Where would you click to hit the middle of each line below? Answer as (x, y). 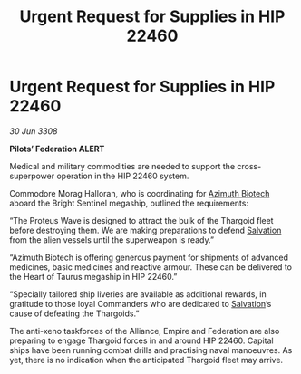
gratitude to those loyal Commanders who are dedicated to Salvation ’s (141, 303)
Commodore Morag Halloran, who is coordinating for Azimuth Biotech (140, 193)
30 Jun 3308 (34, 131)
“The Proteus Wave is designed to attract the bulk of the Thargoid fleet (141, 220)
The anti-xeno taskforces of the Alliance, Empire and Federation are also (145, 331)
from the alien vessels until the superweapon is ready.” (112, 240)
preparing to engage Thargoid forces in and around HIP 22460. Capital (141, 340)
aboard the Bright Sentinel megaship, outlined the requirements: (129, 203)
